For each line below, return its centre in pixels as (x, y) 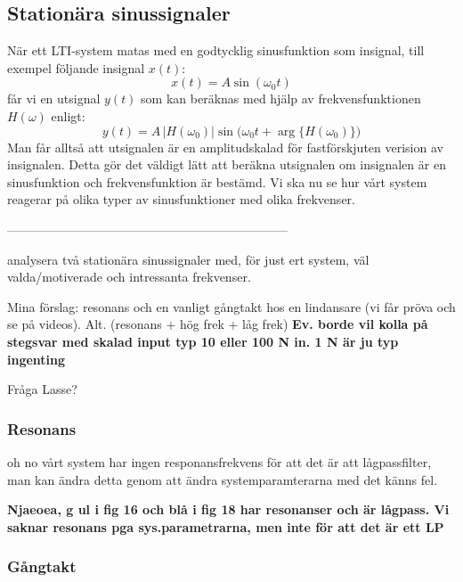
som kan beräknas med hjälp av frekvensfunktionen (281, 98)
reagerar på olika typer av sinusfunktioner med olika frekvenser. (181, 199)
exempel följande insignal (76, 67)
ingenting (37, 359)
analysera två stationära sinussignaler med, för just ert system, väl (188, 259)
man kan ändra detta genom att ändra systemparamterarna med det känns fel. (223, 479)
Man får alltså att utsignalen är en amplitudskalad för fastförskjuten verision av (225, 147)
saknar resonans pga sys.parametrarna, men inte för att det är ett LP (226, 526)
